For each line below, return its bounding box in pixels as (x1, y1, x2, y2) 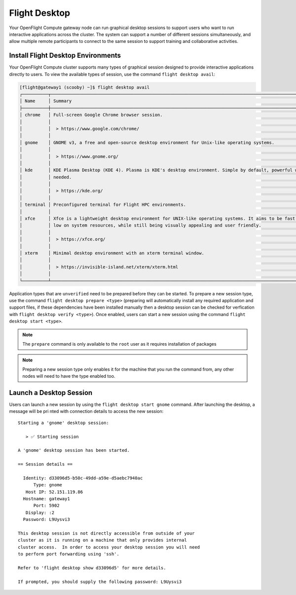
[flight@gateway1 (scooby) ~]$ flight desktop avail (19, 84, 150, 90)
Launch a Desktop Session (9, 388, 93, 397)
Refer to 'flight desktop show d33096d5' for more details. (18, 565, 166, 570)
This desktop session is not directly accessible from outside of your (18, 530, 195, 536)
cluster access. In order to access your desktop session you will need (18, 544, 200, 550)
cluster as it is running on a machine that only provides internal (18, 537, 187, 543)
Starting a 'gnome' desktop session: (18, 420, 110, 426)
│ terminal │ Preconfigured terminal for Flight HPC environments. (19, 202, 186, 207)
